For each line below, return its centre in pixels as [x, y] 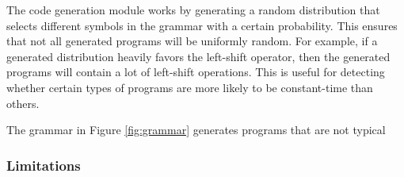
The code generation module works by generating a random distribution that [193, 10]
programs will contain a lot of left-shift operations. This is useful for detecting [196, 72]
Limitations [44, 165]
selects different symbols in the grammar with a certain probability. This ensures [202, 25]
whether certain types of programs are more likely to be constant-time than [190, 87]
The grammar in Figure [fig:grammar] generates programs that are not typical [196, 130]
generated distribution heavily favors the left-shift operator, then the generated [198, 56]
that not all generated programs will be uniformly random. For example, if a [192, 41]
